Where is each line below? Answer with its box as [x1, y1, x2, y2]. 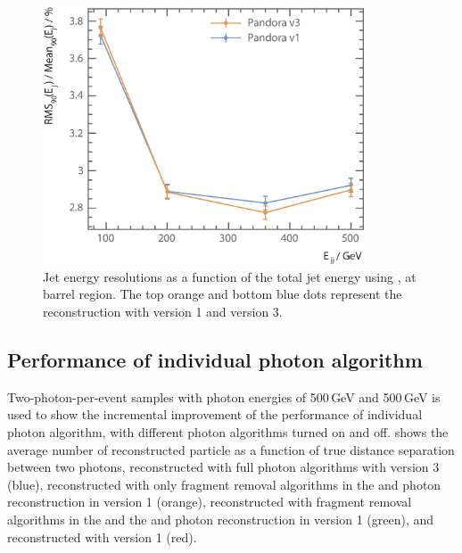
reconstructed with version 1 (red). [7, 527, 197, 546]
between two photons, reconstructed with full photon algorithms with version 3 [7, 458, 440, 476]
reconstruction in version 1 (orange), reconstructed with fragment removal [7, 492, 412, 511]
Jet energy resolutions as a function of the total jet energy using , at [43, 267, 417, 285]
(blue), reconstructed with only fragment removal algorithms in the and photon [7, 475, 441, 493]
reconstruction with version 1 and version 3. [43, 302, 283, 321]
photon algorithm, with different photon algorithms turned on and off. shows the [7, 423, 449, 441]
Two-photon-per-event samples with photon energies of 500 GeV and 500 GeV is [7, 387, 441, 406]
